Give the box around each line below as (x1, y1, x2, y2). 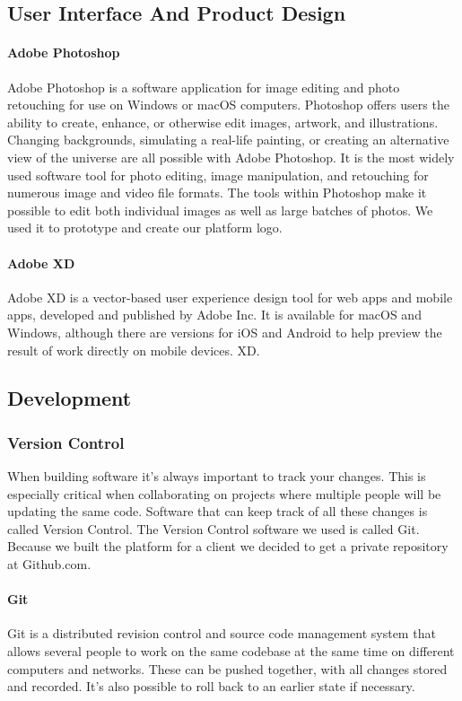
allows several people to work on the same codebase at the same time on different (7, 642, 455, 661)
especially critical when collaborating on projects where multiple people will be (7, 484, 441, 503)
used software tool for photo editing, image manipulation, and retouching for (7, 165, 429, 184)
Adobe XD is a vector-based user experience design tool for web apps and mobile (7, 287, 453, 306)
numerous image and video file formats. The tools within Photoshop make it (7, 183, 427, 202)
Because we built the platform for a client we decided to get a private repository (7, 537, 449, 556)
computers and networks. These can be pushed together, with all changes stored (7, 659, 448, 678)
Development (7, 384, 132, 412)
